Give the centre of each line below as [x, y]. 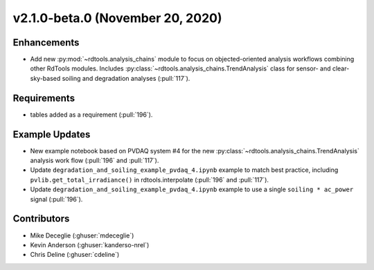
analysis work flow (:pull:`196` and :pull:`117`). [95, 161]
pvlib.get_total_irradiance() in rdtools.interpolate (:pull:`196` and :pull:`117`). [150, 180]
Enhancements [46, 42]
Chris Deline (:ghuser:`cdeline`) [75, 255]
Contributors [41, 219]
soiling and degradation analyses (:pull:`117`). [126, 78]
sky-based [45, 78]
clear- [341, 68]
